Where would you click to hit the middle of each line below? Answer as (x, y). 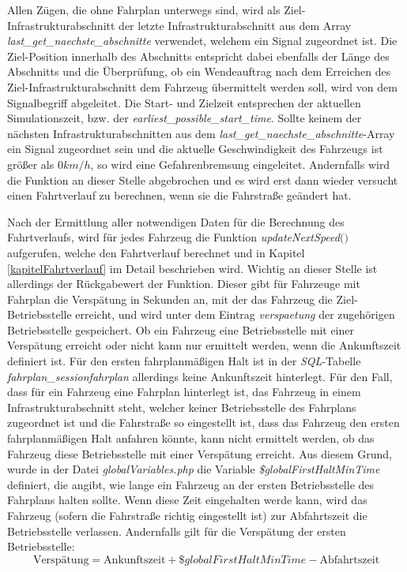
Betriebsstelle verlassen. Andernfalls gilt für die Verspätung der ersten (177, 531)
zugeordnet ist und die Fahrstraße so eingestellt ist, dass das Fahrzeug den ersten (203, 422)
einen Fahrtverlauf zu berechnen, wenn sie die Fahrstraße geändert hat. (179, 195)
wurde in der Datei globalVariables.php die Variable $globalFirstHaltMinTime (194, 469)
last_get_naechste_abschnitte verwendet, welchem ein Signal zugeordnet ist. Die (202, 41)
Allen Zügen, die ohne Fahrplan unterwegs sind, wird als (144, 9)
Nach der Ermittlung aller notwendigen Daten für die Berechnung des (176, 221)
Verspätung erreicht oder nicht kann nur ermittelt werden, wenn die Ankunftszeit (204, 345)
